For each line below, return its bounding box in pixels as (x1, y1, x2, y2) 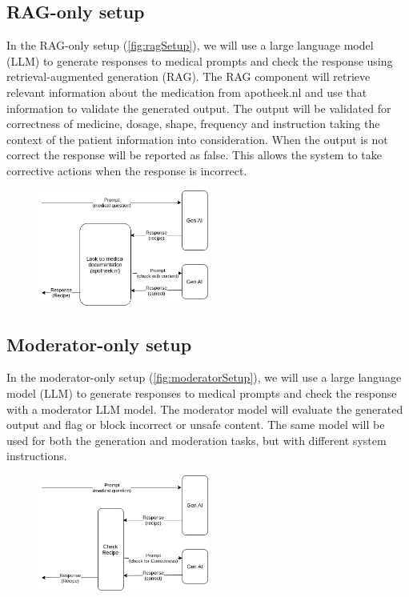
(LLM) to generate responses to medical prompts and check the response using (6, 52, 393, 69)
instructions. (6, 447, 67, 464)
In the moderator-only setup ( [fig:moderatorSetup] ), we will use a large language (6, 369, 402, 386)
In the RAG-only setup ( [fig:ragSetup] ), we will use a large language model (6, 37, 374, 54)
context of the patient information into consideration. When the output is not (6, 130, 388, 147)
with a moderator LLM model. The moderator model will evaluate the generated (6, 400, 403, 417)
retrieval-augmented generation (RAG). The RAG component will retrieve (6, 68, 371, 85)
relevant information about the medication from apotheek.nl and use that (6, 83, 367, 100)
